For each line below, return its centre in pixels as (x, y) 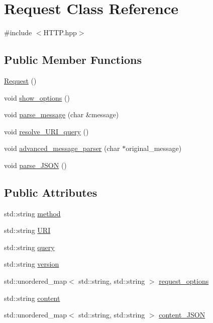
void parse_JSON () (35, 165)
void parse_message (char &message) (62, 114)
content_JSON (182, 315)
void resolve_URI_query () (46, 131)
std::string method (32, 213)
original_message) (154, 148)
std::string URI (27, 230)
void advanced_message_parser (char (62, 148)
